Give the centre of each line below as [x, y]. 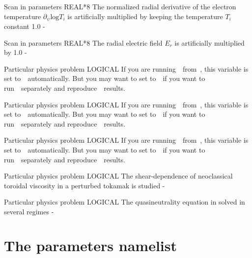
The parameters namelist [91, 245]
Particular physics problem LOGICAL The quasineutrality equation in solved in [125, 202]
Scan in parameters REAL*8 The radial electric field [83, 42]
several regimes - [29, 211]
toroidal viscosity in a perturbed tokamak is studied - [84, 185]
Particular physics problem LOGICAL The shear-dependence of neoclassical [118, 176]
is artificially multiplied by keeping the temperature [145, 16]
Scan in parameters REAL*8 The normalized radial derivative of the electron [120, 6]
